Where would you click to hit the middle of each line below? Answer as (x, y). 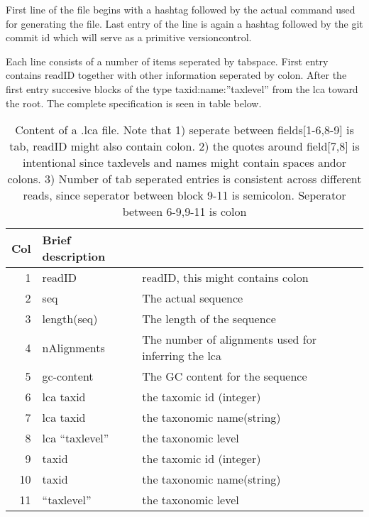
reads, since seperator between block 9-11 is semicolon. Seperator (184, 195)
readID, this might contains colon (225, 278)
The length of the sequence (209, 319)
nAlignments (73, 347)
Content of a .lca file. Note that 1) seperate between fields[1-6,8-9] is (184, 130)
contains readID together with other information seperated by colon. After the (176, 75)
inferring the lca (182, 356)
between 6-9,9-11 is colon (184, 212)
